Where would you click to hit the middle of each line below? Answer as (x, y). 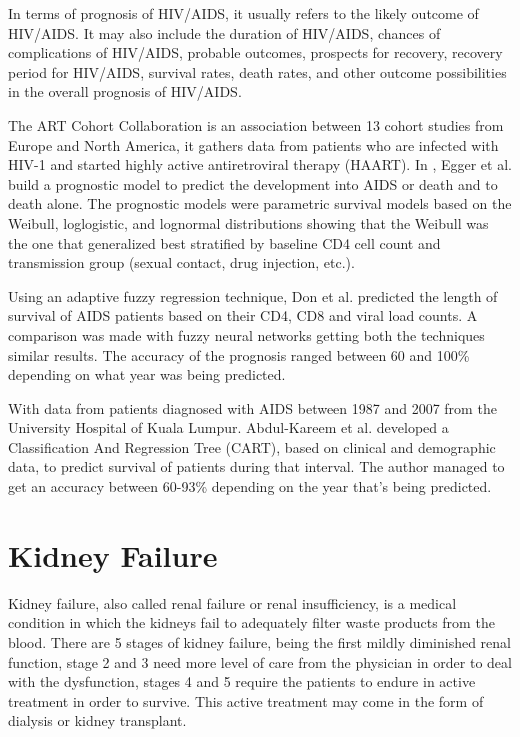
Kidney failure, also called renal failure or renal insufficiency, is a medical (232, 602)
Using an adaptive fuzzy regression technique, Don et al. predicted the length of (253, 295)
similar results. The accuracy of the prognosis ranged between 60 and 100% (239, 354)
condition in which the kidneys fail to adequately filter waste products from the (251, 622)
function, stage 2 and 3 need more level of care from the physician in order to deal (260, 661)
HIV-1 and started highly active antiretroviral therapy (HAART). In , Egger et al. (260, 164)
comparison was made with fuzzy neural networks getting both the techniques (246, 334)
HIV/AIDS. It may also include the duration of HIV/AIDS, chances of (224, 32)
